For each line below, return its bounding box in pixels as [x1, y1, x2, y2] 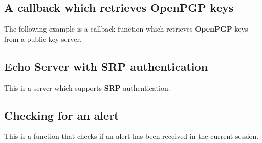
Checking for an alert [4, 107, 119, 123]
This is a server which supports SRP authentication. [4, 82, 170, 93]
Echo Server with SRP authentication [4, 58, 208, 74]
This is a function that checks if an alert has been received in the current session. [4, 131, 259, 141]
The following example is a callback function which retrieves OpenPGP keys [4, 23, 248, 34]
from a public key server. [4, 33, 82, 44]
